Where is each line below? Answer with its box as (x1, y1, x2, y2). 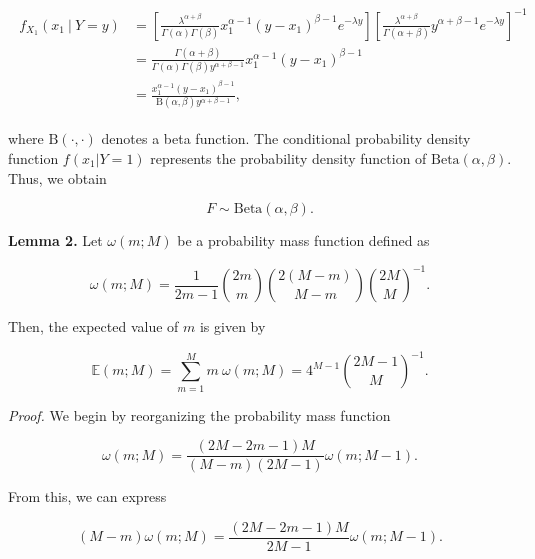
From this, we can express (8, 486, 167, 507)
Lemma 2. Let (8, 230, 103, 251)
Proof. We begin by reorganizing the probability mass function (8, 404, 391, 425)
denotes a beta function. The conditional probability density (101, 128, 471, 149)
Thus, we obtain (8, 167, 107, 188)
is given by (199, 316, 266, 337)
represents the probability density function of (150, 148, 427, 169)
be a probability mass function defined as (177, 230, 430, 251)
